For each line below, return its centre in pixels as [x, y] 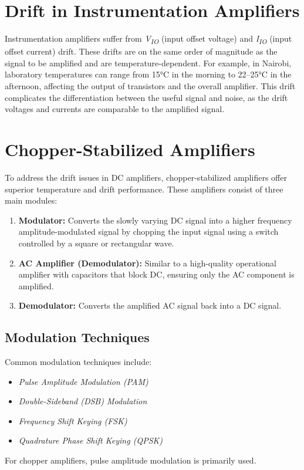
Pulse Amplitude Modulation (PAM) [83, 381]
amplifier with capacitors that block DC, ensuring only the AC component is [156, 274]
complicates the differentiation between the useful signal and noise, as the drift [146, 97]
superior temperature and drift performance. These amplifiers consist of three [144, 189]
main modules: [31, 200]
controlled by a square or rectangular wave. [96, 243]
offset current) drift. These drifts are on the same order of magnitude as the [141, 51]
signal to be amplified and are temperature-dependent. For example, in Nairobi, [148, 62]
